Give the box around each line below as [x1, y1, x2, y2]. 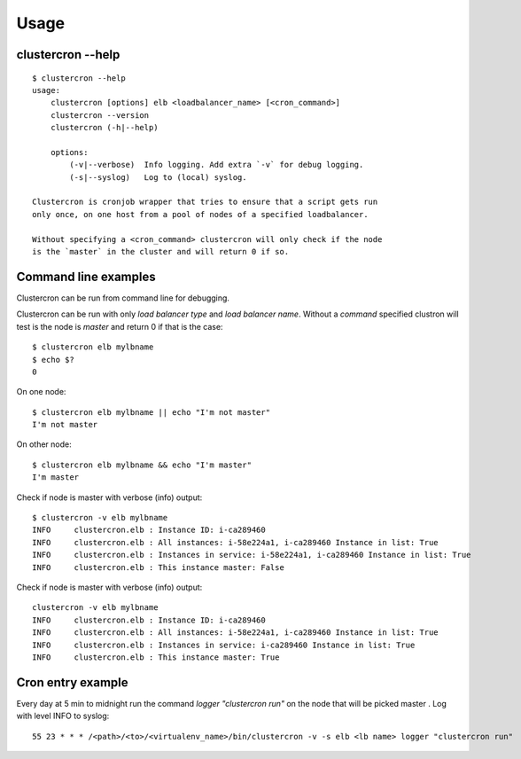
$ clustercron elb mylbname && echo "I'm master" [32, 459, 253, 470]
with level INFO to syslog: [16, 710, 110, 722]
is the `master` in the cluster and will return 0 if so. [32, 246, 290, 257]
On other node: [16, 439, 72, 450]
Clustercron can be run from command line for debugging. [16, 293, 230, 303]
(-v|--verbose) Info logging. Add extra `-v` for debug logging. [69, 160, 364, 170]
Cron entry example [16, 675, 128, 690]
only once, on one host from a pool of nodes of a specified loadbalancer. [32, 209, 369, 219]
